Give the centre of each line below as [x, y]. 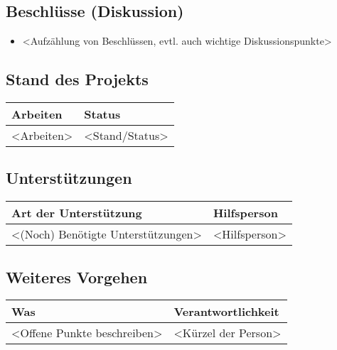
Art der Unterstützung [77, 213]
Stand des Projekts [77, 79]
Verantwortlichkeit [226, 312]
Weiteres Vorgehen [77, 277]
